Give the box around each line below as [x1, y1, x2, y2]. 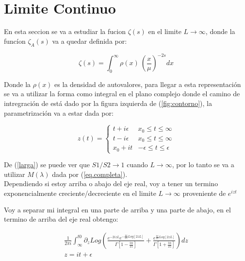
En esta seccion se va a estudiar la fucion [4, 26, 126, 36]
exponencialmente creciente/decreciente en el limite [4, 188, 156, 198]
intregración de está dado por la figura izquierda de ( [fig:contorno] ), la [4, 98, 212, 108]
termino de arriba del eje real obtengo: [4, 214, 118, 224]
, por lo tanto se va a [172, 159, 234, 170]
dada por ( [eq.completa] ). [52, 169, 128, 179]
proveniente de [182, 188, 226, 198]
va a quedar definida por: [52, 35, 127, 46]
